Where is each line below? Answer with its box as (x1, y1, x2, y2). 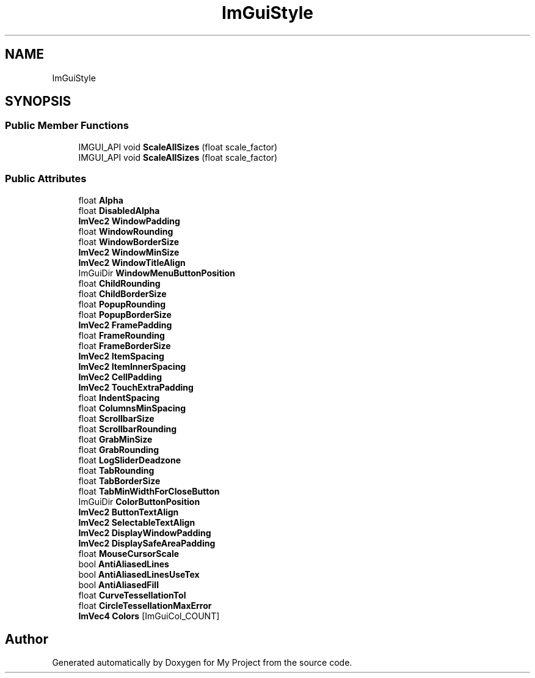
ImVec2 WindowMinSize (78, 246, 180, 257)
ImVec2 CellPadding (78, 371, 162, 382)
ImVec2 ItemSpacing (78, 350, 164, 361)
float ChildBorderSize (78, 288, 167, 299)
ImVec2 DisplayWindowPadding (78, 527, 211, 538)
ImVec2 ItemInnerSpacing (78, 361, 186, 372)
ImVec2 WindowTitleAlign (78, 257, 186, 268)
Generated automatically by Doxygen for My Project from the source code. (52, 657, 352, 668)
